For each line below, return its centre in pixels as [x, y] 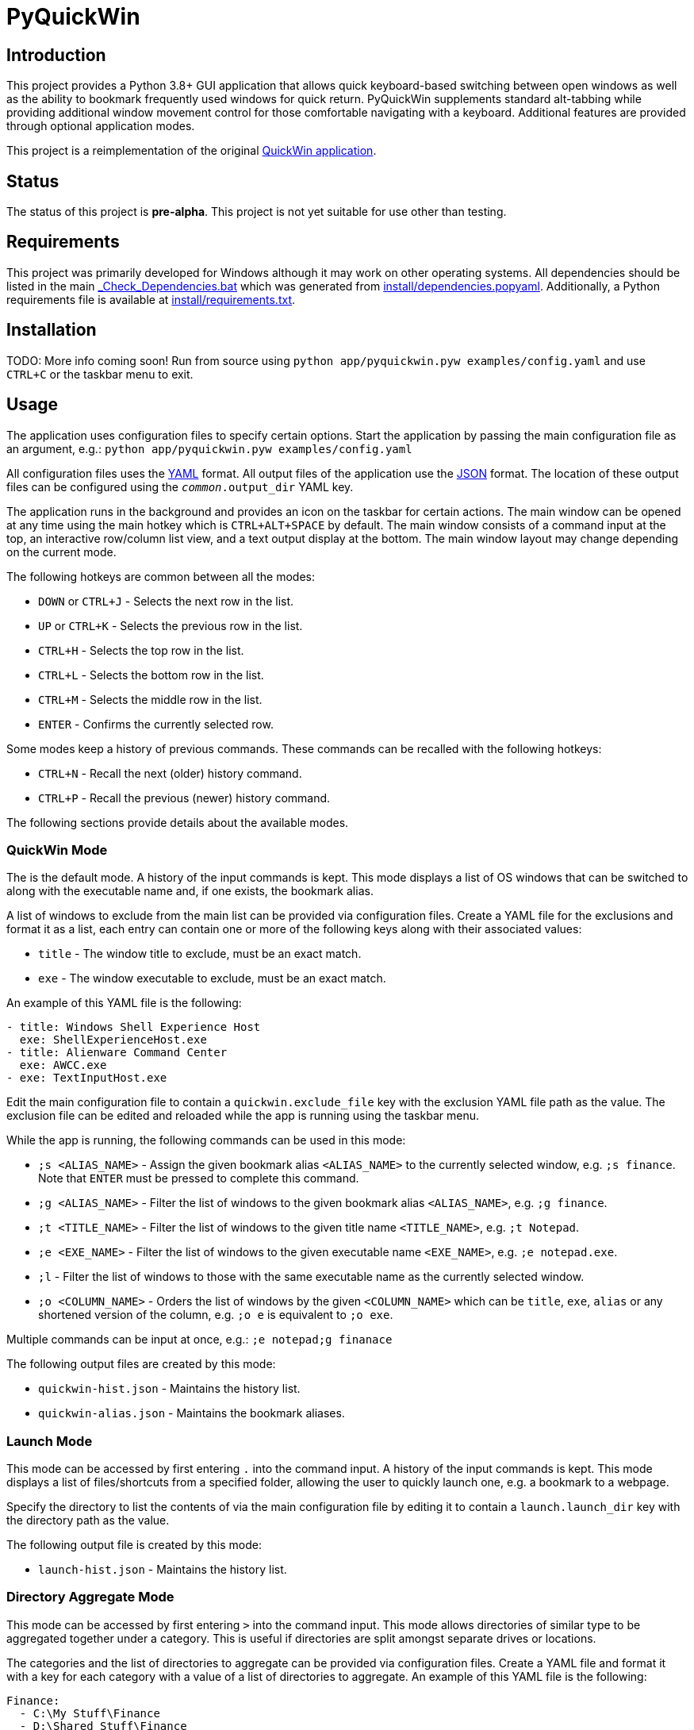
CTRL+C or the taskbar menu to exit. [100, 374]
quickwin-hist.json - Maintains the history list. [169, 1389]
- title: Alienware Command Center [117, 1053]
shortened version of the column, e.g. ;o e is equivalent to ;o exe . [216, 1315]
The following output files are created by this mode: [141, 1364]
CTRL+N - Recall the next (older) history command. [170, 773]
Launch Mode [50, 1441]
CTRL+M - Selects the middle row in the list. [150, 699]
